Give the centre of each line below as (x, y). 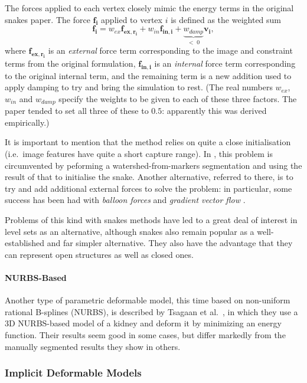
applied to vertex (132, 19)
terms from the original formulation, (70, 63)
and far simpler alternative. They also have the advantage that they (170, 243)
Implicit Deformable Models (73, 373)
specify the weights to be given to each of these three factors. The (178, 98)
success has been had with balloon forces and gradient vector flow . (125, 200)
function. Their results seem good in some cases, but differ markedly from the (145, 334)
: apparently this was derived (214, 111)
